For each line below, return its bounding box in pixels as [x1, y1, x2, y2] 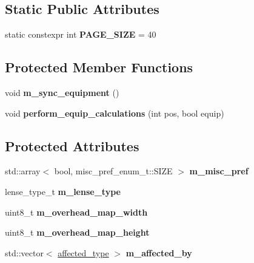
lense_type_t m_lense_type [5, 185, 121, 197]
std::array [5, 165, 41, 177]
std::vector [5, 246, 44, 259]
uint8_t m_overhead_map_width [5, 205, 148, 218]
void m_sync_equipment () [5, 86, 119, 98]
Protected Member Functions [5, 58, 193, 77]
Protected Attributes [5, 136, 139, 155]
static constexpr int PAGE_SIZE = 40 [5, 28, 156, 41]
